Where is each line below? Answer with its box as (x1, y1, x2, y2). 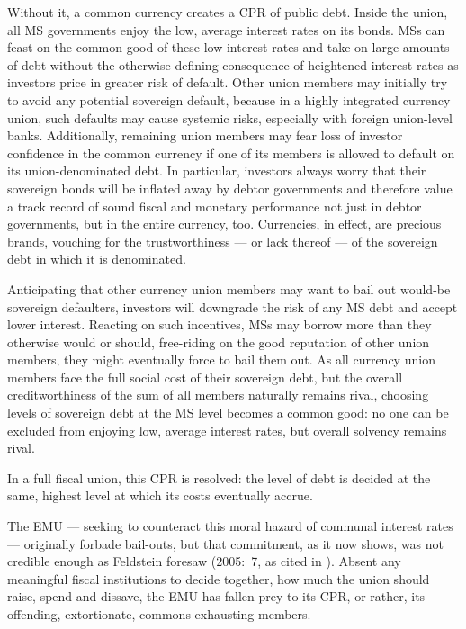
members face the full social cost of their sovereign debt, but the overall (7, 367, 403, 386)
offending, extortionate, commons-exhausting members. (7, 605, 311, 623)
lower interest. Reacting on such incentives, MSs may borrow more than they (7, 315, 432, 334)
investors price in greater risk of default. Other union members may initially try (7, 73, 448, 92)
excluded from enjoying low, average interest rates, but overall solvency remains (7, 420, 447, 439)
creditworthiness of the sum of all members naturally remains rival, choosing (7, 385, 429, 404)
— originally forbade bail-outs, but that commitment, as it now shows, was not (7, 534, 444, 553)
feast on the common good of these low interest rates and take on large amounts (7, 38, 450, 57)
